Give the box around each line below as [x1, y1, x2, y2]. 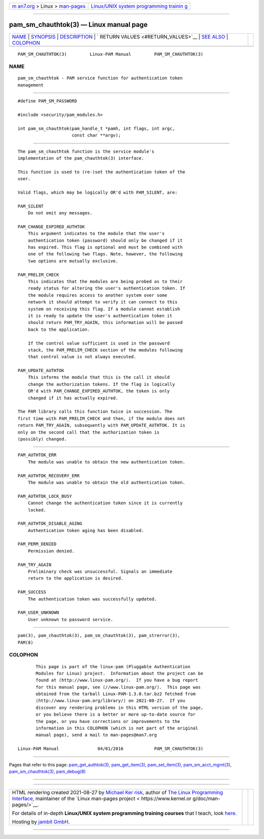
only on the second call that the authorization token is [18, 429, 160, 435]
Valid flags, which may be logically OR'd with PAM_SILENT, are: [18, 189, 178, 195]
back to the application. [27, 326, 90, 332]
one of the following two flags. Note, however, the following [27, 251, 183, 257]
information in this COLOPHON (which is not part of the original [36, 725, 198, 731]
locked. [27, 507, 46, 513]
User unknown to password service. [27, 617, 113, 622]
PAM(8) [18, 639, 34, 645]
